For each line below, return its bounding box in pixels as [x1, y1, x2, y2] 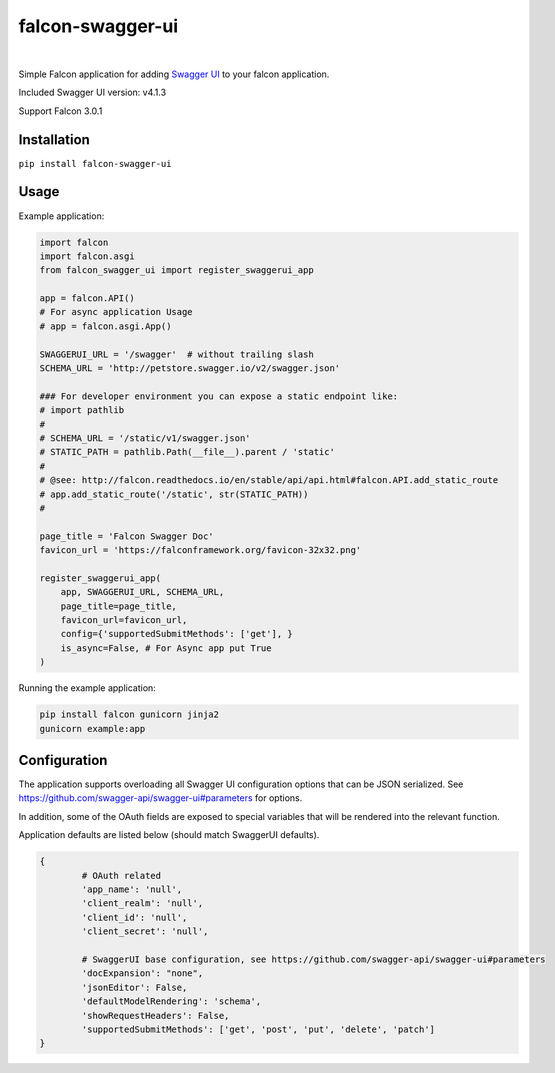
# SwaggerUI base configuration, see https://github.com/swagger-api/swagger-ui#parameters [81, 953, 546, 965]
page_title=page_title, [60, 600, 177, 612]
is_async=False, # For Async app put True [60, 642, 272, 654]
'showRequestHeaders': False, [81, 1010, 230, 1021]
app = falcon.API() [39, 293, 135, 304]
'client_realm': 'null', [81, 898, 204, 909]
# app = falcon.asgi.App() [39, 320, 172, 332]
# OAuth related [81, 870, 162, 881]
